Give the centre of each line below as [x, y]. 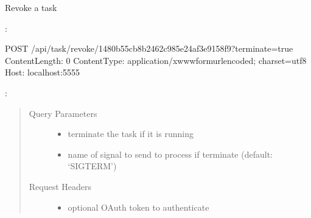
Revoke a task [31, 7]
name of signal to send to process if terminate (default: [170, 154]
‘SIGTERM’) [92, 166]
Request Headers [60, 186]
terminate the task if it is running [131, 134]
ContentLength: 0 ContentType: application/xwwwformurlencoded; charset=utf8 [156, 60]
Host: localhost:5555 [43, 72]
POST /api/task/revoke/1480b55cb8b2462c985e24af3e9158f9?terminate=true [149, 48]
